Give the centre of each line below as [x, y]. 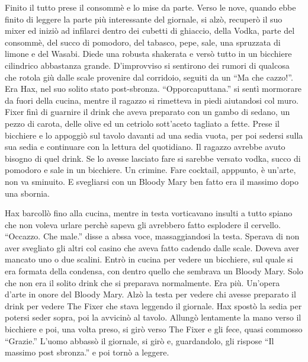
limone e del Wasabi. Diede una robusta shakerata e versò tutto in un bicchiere [148, 54]
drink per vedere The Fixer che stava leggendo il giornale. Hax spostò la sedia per [153, 305]
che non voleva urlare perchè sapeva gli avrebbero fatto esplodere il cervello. [143, 224]
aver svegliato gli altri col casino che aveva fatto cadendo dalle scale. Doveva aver [152, 247]
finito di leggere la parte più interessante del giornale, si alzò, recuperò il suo [144, 19]
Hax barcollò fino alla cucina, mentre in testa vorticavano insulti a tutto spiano [149, 213]
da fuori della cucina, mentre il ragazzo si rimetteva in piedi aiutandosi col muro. [152, 100]
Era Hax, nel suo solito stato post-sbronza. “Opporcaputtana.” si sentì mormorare [153, 89]
